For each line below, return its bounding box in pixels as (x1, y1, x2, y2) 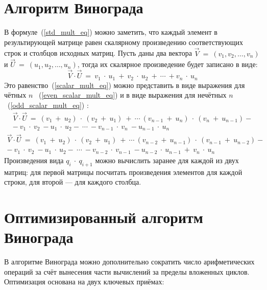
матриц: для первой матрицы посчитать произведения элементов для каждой (4, 166, 242, 177)
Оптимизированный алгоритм (4, 207, 203, 228)
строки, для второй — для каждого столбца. (4, 176, 141, 187)
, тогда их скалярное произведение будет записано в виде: (77, 59, 258, 70)
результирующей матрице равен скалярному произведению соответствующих (4, 36, 243, 47)
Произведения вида (4, 154, 64, 165)
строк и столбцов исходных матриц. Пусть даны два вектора (4, 48, 192, 58)
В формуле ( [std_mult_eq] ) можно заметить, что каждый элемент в (4, 27, 217, 37)
